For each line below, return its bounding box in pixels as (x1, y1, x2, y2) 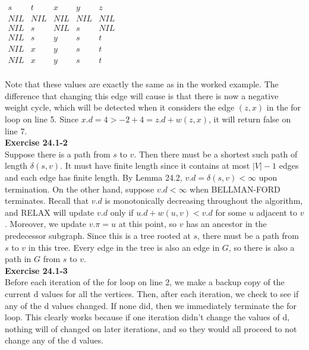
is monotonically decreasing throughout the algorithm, (105, 194, 303, 207)
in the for (266, 101, 301, 113)
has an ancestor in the (186, 217, 267, 230)
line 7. (5, 124, 27, 137)
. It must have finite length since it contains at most (60, 159, 250, 172)
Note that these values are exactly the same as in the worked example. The (5, 78, 279, 90)
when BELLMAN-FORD (190, 182, 280, 195)
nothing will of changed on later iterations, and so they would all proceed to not (5, 322, 297, 335)
